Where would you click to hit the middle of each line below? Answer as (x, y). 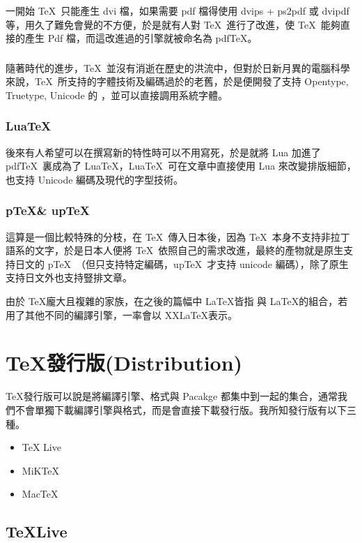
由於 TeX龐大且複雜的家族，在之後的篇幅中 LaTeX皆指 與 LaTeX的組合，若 (177, 301)
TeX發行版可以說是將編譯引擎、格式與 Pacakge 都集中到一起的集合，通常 (172, 396)
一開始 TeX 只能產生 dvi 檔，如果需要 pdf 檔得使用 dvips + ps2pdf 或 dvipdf (178, 10)
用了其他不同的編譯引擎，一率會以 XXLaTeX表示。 (122, 314)
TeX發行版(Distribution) (124, 363)
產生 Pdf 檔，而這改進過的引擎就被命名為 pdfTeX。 (141, 38)
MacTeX (40, 494)
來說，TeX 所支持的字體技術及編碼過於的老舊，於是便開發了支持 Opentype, (177, 81)
